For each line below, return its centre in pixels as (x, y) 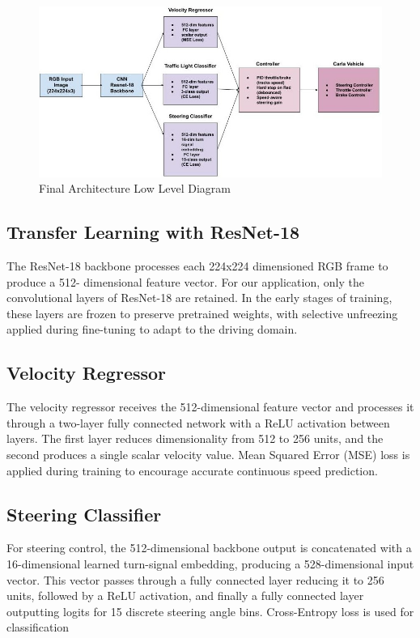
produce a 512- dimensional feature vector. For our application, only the (185, 281)
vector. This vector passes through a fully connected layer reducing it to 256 (195, 579)
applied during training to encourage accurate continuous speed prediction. (192, 470)
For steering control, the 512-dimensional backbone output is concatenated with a (209, 548)
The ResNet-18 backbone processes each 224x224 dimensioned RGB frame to (197, 266)
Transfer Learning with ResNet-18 (153, 232)
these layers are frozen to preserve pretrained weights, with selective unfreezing (202, 313)
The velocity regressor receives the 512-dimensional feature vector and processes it (210, 407)
